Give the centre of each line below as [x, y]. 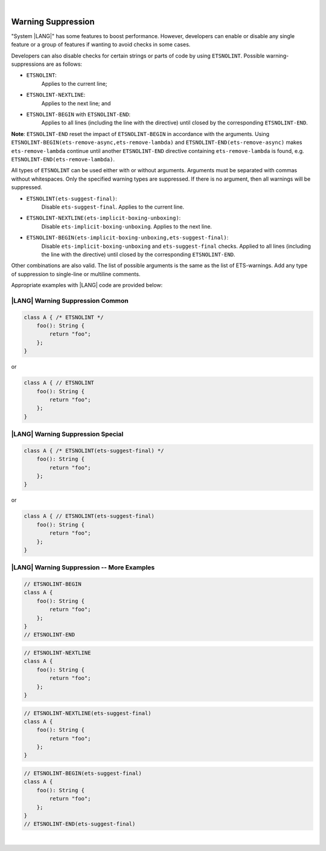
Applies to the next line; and [76, 103]
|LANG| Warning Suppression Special [67, 434]
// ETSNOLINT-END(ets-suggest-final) [80, 824]
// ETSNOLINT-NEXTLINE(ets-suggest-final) [88, 713]
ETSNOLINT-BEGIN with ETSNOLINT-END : [78, 114]
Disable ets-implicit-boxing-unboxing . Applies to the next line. [127, 226]
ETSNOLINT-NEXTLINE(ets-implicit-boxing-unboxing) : [104, 218]
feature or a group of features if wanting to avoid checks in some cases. [101, 45]
